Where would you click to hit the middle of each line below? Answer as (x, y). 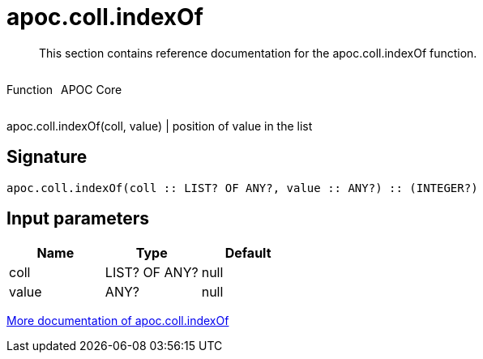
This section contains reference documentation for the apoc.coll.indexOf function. (258, 53)
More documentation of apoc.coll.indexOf (118, 321)
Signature (47, 157)
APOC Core (91, 89)
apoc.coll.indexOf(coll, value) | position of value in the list (160, 126)
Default (248, 253)
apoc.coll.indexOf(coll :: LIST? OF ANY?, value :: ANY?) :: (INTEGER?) (242, 188)
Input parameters (78, 219)
